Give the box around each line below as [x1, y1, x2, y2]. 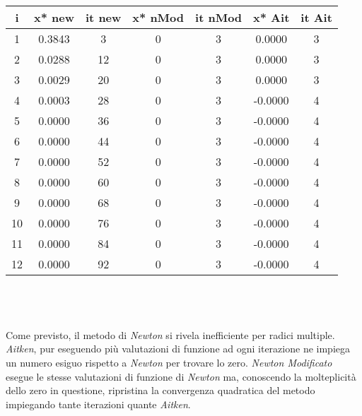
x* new [34, 9, 75, 25]
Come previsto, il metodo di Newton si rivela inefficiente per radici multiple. [6, 327, 335, 342]
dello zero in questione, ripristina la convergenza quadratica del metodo [6, 383, 315, 398]
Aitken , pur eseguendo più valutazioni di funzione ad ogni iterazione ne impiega [6, 341, 350, 356]
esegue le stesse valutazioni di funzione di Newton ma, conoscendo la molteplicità [6, 369, 356, 384]
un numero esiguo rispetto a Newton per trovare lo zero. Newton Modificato [6, 355, 332, 369]
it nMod [195, 9, 243, 25]
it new [86, 9, 122, 25]
